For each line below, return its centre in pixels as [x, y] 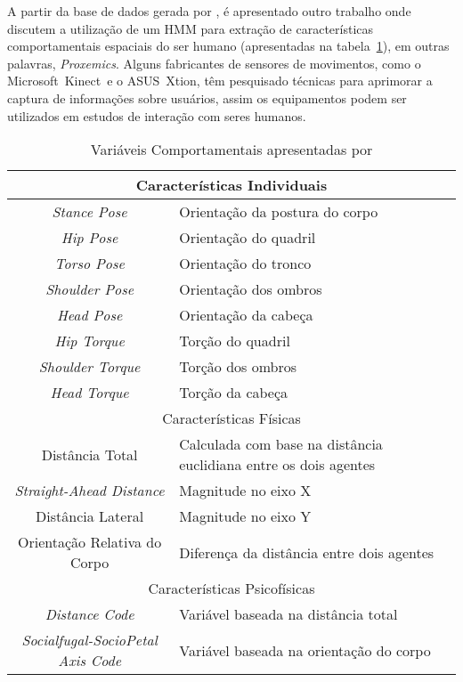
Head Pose [89, 315]
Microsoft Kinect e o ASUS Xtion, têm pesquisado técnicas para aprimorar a [220, 81]
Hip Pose [89, 238]
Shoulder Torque [89, 367]
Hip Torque [89, 341]
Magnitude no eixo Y [245, 516]
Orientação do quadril [248, 238]
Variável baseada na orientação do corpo [305, 650]
